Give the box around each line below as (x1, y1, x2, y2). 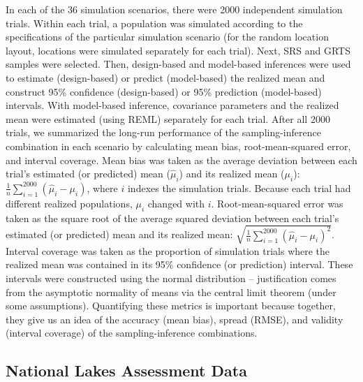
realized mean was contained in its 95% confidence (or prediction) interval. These (6, 257, 353, 272)
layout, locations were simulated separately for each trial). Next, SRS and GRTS (6, 43, 350, 57)
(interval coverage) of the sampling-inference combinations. (6, 325, 258, 340)
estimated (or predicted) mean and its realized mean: (6, 227, 233, 242)
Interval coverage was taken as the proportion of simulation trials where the (6, 243, 330, 258)
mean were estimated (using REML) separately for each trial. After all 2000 (6, 111, 330, 126)
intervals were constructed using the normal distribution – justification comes (6, 271, 336, 286)
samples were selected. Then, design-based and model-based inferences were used (6, 57, 351, 71)
